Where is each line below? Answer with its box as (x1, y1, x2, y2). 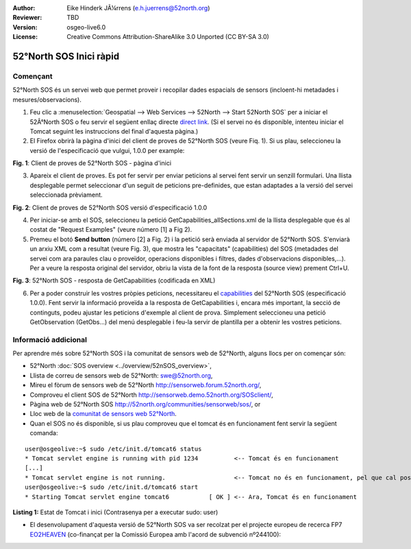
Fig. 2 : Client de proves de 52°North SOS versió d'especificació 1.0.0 (12, 203, 208, 212)
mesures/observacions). (12, 95, 82, 103)
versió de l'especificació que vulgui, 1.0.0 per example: (29, 146, 185, 154)
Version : (12, 23, 38, 31)
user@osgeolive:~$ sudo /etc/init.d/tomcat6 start (25, 483, 199, 491)
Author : (12, 4, 36, 12)
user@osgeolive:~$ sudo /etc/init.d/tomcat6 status (25, 445, 202, 452)
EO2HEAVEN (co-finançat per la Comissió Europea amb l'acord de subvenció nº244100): (29, 530, 281, 538)
